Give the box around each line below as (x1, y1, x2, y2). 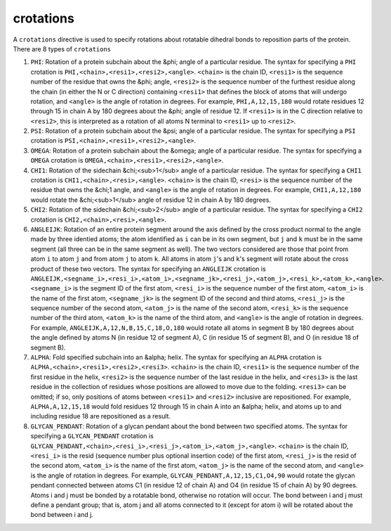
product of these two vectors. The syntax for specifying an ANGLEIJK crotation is (30, 264, 266, 273)
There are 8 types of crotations (13, 44, 112, 53)
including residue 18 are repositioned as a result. (30, 412, 171, 421)
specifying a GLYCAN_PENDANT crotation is (30, 432, 154, 440)
